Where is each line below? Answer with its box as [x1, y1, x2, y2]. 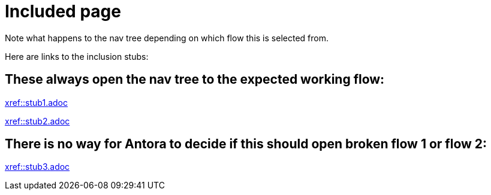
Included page [5, 1, 121, 22]
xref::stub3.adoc [5, 162, 70, 172]
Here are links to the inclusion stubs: [5, 51, 149, 62]
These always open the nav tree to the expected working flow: [5, 72, 385, 87]
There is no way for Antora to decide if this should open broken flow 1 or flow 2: [5, 136, 487, 152]
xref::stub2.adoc [5, 115, 70, 126]
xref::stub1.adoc [5, 97, 68, 108]
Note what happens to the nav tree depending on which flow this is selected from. [5, 32, 329, 43]
